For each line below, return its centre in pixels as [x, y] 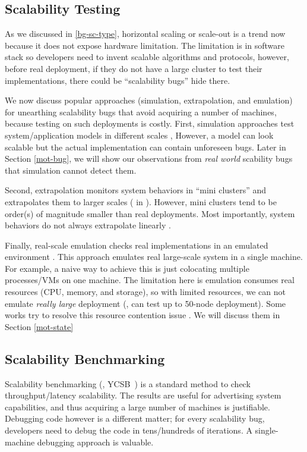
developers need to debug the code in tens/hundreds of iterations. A [129, 430]
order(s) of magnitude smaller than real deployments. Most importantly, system [150, 213]
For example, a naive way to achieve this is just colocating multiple [127, 268]
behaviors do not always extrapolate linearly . [88, 225]
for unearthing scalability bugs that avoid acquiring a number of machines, [141, 112]
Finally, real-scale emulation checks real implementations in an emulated [137, 245]
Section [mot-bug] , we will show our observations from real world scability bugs [149, 158]
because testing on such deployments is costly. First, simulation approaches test [150, 123]
